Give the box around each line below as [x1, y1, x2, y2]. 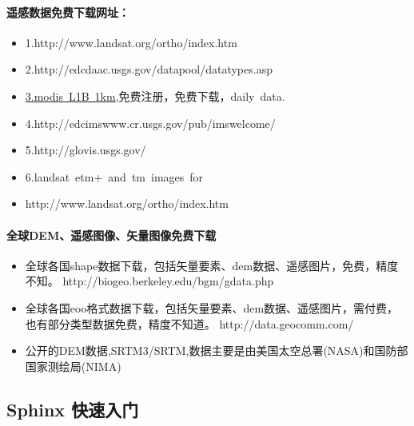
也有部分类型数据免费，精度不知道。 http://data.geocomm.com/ [25, 315, 354, 332]
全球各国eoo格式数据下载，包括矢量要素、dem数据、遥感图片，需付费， [25, 299, 399, 316]
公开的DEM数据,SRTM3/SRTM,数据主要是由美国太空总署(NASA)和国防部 [25, 342, 408, 359]
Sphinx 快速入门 [6, 396, 139, 421]
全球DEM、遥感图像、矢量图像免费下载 [6, 226, 217, 243]
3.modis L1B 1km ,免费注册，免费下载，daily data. [25, 87, 285, 104]
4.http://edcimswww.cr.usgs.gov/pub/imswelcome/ [25, 114, 276, 131]
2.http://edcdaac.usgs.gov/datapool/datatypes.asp [25, 61, 273, 78]
